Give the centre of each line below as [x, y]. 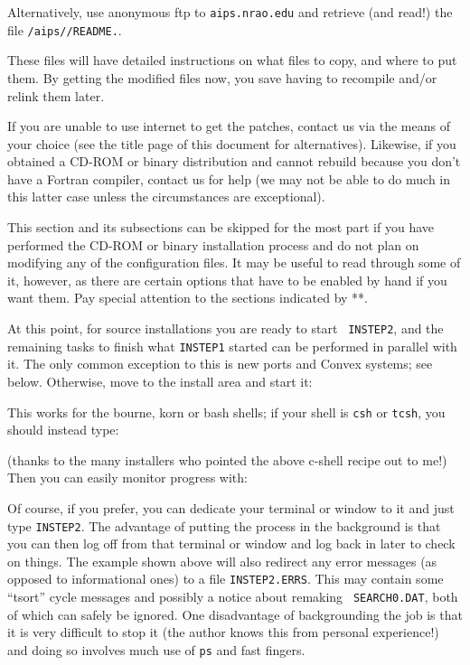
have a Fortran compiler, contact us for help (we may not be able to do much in [229, 178]
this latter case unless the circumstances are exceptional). [166, 197]
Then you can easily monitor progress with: [127, 478]
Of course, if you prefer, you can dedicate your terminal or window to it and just [231, 507]
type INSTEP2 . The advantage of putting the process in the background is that [224, 525]
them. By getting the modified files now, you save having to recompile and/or [222, 77]
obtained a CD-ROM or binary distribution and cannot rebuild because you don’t [234, 161]
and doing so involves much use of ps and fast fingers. [156, 649]
